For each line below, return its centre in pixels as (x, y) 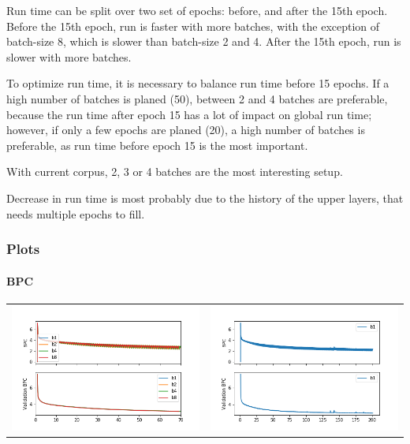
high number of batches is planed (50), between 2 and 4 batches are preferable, (197, 98)
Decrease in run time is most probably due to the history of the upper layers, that (205, 198)
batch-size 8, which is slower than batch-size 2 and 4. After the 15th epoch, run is (204, 41)
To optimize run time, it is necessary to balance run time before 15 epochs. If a (198, 83)
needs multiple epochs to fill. (76, 213)
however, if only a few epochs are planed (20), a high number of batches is (186, 130)
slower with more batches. (69, 56)
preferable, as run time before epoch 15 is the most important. (157, 145)
